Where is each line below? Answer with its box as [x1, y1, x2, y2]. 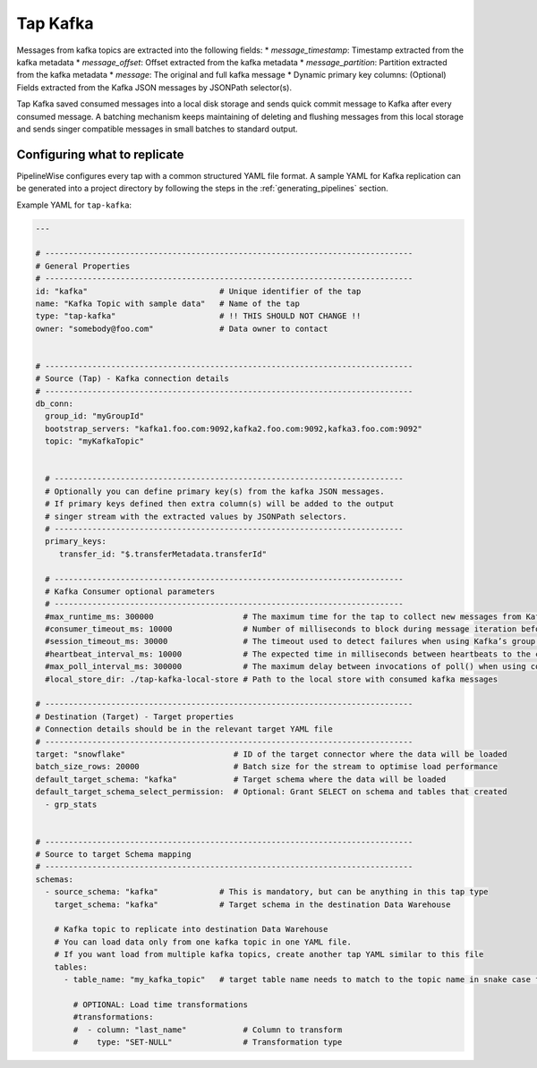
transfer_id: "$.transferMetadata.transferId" [58, 548, 268, 559]
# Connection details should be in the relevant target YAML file [35, 725, 333, 734]
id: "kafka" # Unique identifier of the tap [35, 286, 362, 296]
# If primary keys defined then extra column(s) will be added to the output [45, 499, 395, 509]
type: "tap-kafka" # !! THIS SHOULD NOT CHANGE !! [35, 311, 362, 321]
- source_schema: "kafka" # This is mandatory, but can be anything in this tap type [45, 886, 489, 897]
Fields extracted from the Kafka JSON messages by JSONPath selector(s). [16, 81, 293, 93]
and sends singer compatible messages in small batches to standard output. [16, 123, 299, 134]
